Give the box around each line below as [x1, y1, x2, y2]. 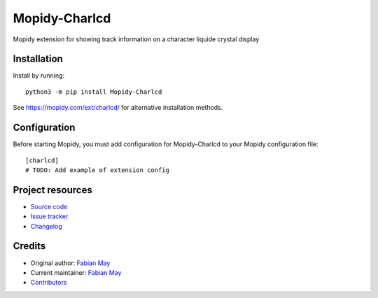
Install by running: [13, 71, 65, 80]
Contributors [30, 278, 67, 287]
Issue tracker [30, 212, 69, 220]
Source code [30, 202, 68, 211]
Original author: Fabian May [30, 259, 111, 267]
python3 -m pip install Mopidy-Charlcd [25, 87, 162, 96]
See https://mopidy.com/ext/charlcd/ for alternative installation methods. [13, 104, 223, 112]
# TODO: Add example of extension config [25, 166, 169, 174]
